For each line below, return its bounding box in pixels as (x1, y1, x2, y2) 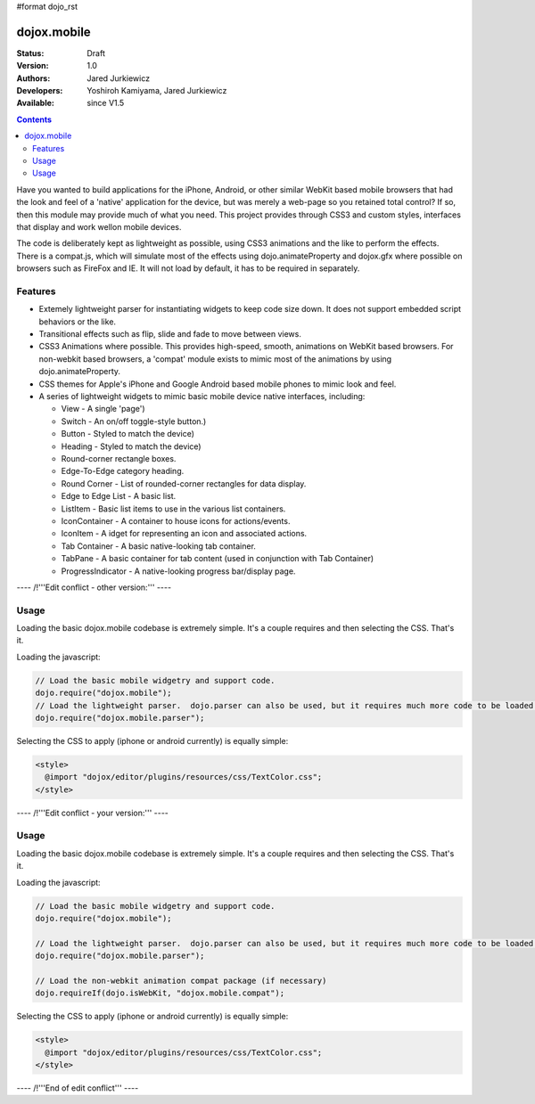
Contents (16, 114, 53, 125)
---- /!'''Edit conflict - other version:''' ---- (16, 582, 172, 593)
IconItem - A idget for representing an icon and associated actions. (61, 528, 308, 539)
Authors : (16, 72, 51, 84)
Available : (16, 98, 55, 109)
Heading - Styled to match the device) (61, 441, 202, 452)
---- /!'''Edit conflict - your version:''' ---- (16, 807, 169, 818)
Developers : (16, 86, 63, 96)
